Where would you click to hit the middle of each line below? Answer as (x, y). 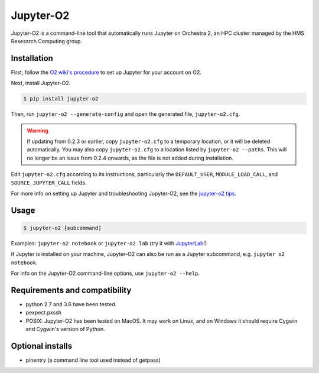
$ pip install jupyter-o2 (61, 99)
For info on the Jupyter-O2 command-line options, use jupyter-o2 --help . (105, 273)
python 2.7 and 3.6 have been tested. (71, 304)
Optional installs (42, 346)
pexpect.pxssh (44, 313)
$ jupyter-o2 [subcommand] (62, 228)
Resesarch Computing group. (47, 41)
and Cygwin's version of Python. (66, 329)
